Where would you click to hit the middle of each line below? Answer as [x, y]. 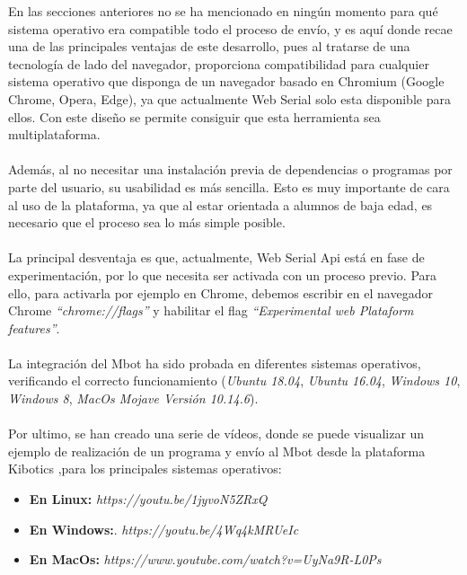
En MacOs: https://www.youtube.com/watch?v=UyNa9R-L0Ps [205, 559]
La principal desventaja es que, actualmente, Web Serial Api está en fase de [216, 257]
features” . [34, 327]
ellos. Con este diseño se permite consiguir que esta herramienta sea [194, 116]
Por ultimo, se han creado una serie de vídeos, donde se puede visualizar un [216, 433]
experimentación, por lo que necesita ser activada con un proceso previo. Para [223, 274]
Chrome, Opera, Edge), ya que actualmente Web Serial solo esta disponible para [229, 98]
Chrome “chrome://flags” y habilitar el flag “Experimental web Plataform [211, 310]
